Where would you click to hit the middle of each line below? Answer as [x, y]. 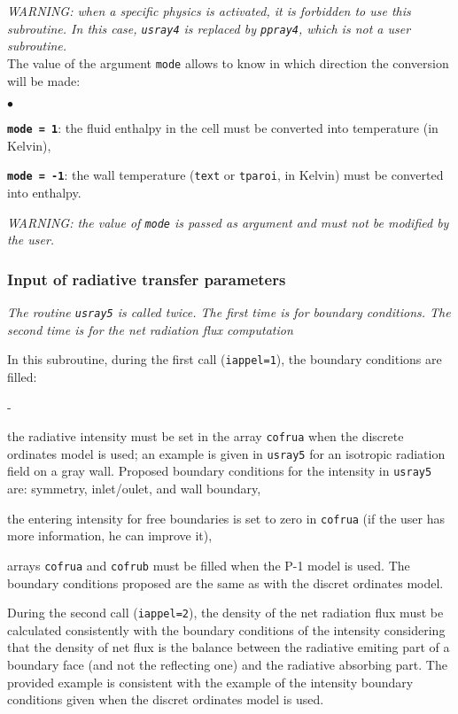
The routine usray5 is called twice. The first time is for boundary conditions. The [229, 312]
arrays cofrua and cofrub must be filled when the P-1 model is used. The [209, 565]
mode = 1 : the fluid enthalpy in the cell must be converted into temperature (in [223, 128]
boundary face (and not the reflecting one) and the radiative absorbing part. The [227, 665]
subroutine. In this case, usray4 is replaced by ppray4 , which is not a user [209, 28]
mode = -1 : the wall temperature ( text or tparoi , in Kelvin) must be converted [225, 175]
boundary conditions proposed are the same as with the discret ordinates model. [225, 582]
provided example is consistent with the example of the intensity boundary [210, 682]
